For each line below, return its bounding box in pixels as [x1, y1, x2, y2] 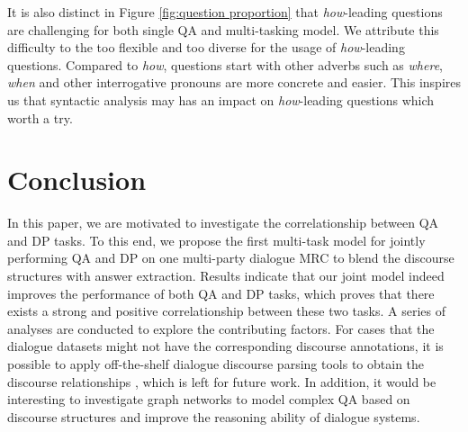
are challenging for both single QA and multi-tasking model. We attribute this [7, 20, 439, 39]
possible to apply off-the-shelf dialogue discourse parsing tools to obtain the [7, 355, 425, 373]
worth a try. [7, 108, 73, 127]
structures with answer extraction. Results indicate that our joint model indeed [7, 266, 445, 285]
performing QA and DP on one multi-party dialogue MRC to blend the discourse [7, 248, 454, 267]
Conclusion [7, 161, 147, 198]
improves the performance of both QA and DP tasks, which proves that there [7, 283, 435, 302]
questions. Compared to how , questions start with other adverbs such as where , [7, 55, 443, 74]
